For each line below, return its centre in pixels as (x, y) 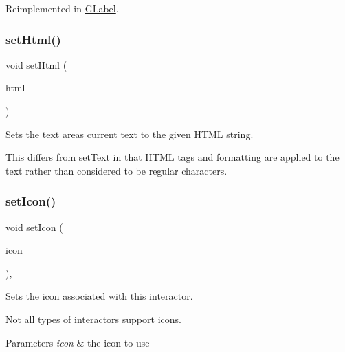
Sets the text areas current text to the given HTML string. (130, 134)
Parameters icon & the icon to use (78, 342)
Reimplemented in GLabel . (62, 8)
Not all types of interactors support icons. (93, 319)
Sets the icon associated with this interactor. (99, 296)
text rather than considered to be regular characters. (116, 170)
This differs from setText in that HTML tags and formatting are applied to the (172, 157)
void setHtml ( (36, 64)
